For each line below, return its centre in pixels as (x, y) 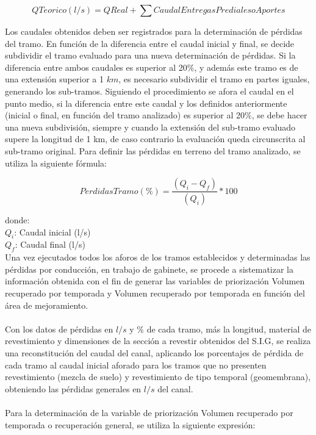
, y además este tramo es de (246, 67)
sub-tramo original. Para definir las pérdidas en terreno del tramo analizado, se (153, 150)
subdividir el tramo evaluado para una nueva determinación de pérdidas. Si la (150, 55)
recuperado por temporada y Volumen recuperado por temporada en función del (155, 293)
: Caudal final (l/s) (50, 244)
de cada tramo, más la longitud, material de (229, 329)
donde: (17, 220)
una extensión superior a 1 (55, 79)
